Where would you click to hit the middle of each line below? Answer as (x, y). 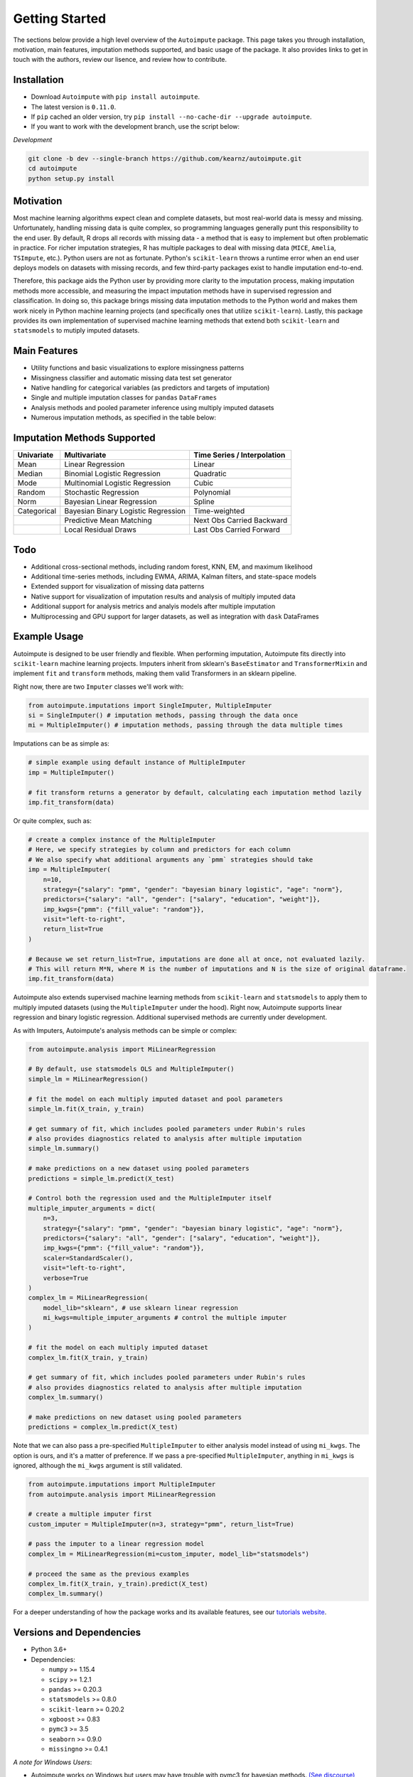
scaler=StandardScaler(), (88, 1258)
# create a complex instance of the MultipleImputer (122, 839)
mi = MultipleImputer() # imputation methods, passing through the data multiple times (186, 725)
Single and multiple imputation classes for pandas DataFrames (124, 397)
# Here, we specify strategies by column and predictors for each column (159, 850)
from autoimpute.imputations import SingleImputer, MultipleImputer (150, 705)
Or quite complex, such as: (52, 820)
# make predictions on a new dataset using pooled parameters (139, 1169)
